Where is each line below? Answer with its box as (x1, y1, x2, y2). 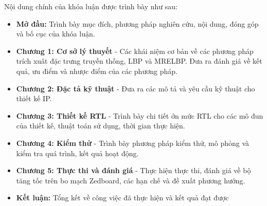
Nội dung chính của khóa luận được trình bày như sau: (4, 1, 177, 11)
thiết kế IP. (16, 93, 52, 104)
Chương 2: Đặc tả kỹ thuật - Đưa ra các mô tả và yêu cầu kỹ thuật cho (16, 83, 255, 93)
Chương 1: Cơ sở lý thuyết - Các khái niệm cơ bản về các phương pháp (16, 45, 254, 56)
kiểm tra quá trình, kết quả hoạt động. (16, 147, 139, 158)
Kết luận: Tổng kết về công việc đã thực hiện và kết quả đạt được (16, 192, 229, 203)
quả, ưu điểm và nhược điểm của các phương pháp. (16, 65, 177, 76)
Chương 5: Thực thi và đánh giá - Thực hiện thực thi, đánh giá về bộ (16, 165, 251, 176)
